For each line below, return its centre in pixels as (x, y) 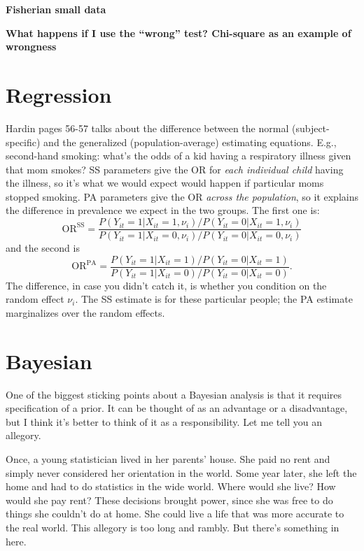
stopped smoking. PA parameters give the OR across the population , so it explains (182, 196)
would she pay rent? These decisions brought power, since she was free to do (169, 500)
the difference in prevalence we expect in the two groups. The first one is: (163, 210)
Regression (59, 94)
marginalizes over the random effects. (85, 312)
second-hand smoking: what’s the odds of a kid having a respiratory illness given (178, 156)
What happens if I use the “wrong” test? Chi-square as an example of (178, 33)
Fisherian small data (56, 9)
